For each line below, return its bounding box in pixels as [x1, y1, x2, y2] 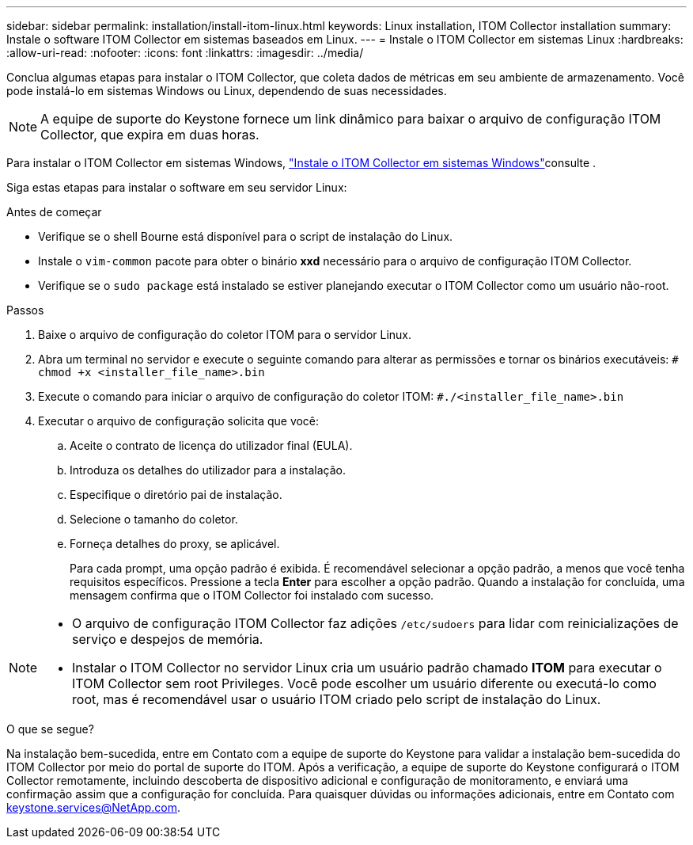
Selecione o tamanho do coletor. [70, 512, 238, 526]
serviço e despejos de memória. [72, 631, 263, 647]
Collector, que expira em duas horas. [40, 127, 259, 143]
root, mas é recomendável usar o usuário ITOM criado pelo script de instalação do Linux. [72, 691, 601, 707]
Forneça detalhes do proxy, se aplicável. [70, 537, 280, 550]
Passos [6, 303, 44, 317]
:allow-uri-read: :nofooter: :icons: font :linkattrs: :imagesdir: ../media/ [6, 46, 364, 59]
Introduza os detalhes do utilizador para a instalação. [70, 463, 346, 477]
